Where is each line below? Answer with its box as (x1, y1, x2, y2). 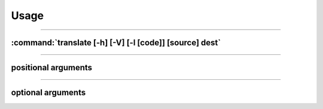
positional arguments (11, 63, 93, 73)
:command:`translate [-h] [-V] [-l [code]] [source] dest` (11, 38, 221, 48)
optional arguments (11, 88, 86, 98)
